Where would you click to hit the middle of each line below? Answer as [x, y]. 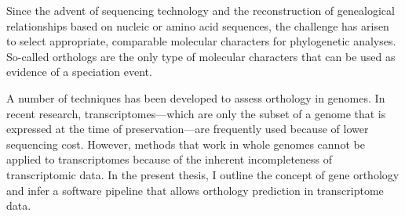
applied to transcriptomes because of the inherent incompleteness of [170, 159]
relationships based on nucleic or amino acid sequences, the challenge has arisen [198, 25]
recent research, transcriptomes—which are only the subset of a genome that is [196, 113]
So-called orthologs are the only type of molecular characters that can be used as [201, 56]
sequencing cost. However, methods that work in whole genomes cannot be [186, 144]
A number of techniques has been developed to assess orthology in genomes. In [196, 97]
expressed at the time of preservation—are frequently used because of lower [188, 129]
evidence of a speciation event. [79, 72]
